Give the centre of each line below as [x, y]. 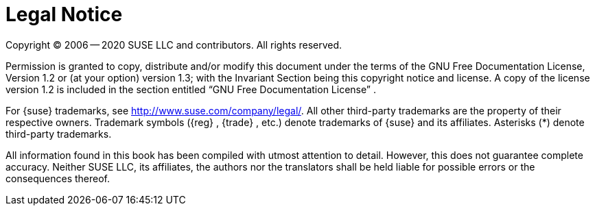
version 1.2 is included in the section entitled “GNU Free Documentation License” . [191, 89]
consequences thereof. [58, 178]
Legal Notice [64, 14]
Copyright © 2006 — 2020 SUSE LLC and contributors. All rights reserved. [174, 45]
